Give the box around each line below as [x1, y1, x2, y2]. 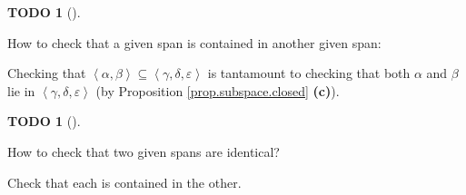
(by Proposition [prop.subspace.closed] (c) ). [95, 81, 340, 100]
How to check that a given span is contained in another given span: [7, 33, 382, 52]
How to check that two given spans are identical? [7, 141, 280, 161]
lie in [7, 81, 35, 100]
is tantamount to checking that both [207, 63, 411, 83]
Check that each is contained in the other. [7, 172, 242, 191]
